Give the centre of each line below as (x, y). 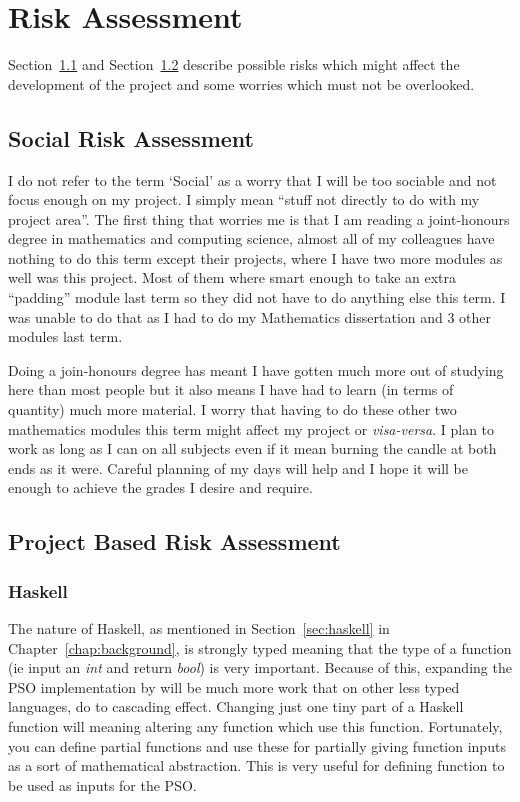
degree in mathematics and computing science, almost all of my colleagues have (251, 238)
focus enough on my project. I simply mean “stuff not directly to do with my (244, 199)
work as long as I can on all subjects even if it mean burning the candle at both (252, 448)
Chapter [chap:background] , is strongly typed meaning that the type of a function (260, 647)
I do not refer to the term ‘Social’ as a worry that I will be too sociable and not (252, 179)
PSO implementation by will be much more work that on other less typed (234, 686)
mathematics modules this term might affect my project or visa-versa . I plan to (251, 428)
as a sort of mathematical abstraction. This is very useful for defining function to (256, 765)
